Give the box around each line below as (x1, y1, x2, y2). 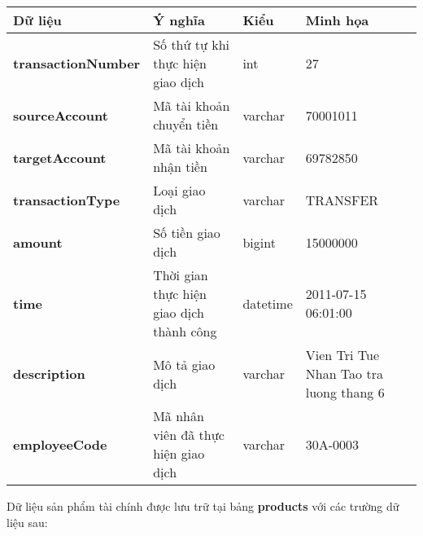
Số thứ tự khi (153, 35, 229, 54)
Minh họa (305, 11, 369, 29)
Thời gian (153, 266, 208, 284)
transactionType (13, 190, 120, 209)
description (13, 364, 85, 383)
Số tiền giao (153, 223, 220, 242)
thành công (153, 322, 217, 340)
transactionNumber (13, 54, 141, 72)
